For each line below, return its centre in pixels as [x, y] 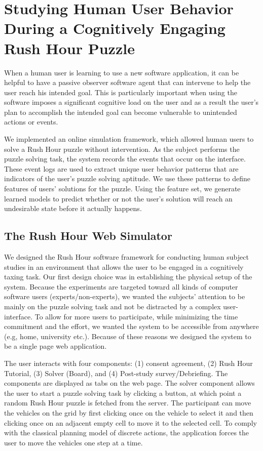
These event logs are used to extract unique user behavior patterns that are [121, 168]
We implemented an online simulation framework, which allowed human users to [129, 139]
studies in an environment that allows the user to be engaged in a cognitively [124, 266]
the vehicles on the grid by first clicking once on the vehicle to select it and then [129, 412]
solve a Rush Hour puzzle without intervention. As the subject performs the [122, 149]
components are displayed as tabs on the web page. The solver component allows [129, 383]
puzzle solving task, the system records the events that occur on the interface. [125, 159]
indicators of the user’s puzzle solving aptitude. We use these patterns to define [127, 178]
